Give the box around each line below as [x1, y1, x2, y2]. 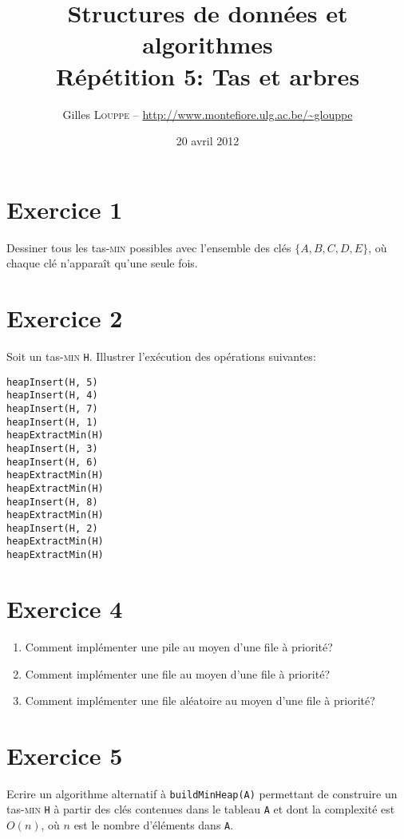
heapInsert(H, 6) [6, 456, 98, 468]
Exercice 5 [6, 738, 123, 771]
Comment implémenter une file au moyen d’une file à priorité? [25, 665, 331, 682]
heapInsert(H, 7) [6, 402, 98, 414]
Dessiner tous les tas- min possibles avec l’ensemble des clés [6, 239, 291, 255]
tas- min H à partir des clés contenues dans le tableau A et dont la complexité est [6, 801, 395, 817]
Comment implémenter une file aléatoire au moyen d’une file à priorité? [25, 692, 375, 709]
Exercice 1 [6, 192, 123, 225]
